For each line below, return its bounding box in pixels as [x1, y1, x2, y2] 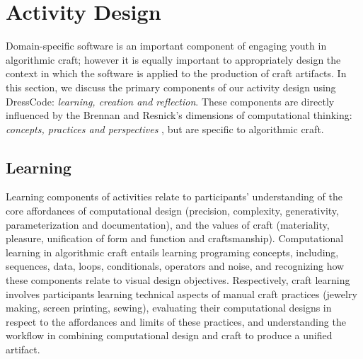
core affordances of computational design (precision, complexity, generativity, [6, 203, 339, 218]
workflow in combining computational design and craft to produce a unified [6, 328, 333, 343]
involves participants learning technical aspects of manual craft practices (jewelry [6, 286, 357, 301]
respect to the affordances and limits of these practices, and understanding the [6, 314, 346, 329]
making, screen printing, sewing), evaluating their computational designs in [6, 300, 332, 315]
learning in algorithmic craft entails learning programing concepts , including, [6, 244, 339, 259]
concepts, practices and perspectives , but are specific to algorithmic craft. [6, 121, 324, 136]
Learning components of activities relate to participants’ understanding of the [6, 189, 342, 204]
